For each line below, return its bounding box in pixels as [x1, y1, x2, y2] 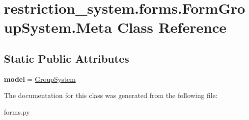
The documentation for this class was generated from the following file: [4, 90, 218, 100]
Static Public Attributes [4, 50, 129, 66]
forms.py [4, 106, 30, 117]
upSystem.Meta [4, 17, 112, 37]
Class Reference [117, 17, 227, 37]
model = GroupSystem [4, 73, 76, 84]
